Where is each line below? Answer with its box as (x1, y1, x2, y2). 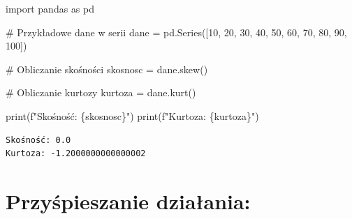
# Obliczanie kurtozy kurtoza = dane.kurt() (6, 85, 196, 100)
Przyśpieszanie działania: (6, 186, 251, 215)
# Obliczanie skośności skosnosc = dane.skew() (6, 61, 208, 76)
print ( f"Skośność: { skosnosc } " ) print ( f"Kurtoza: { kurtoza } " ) (6, 108, 259, 123)
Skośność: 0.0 (6, 135, 71, 145)
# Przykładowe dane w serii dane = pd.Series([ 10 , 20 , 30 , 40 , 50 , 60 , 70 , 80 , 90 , (6, 24, 347, 39)
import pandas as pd (6, 1, 95, 15)
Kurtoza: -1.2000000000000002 (6, 149, 146, 159)
